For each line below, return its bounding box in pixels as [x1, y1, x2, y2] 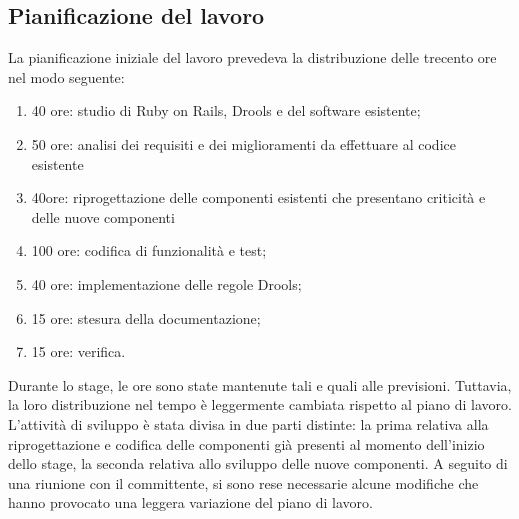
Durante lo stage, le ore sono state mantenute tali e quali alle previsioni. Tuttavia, [8, 374, 512, 395]
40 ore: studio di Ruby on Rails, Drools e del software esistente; [31, 100, 421, 121]
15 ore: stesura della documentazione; [31, 307, 261, 328]
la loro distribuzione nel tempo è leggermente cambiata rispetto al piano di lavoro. [8, 394, 512, 415]
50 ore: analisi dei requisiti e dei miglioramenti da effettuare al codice [31, 133, 456, 154]
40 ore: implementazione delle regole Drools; [31, 273, 302, 294]
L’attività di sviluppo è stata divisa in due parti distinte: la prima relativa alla [8, 413, 489, 434]
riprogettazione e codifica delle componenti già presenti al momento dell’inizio [8, 433, 485, 454]
